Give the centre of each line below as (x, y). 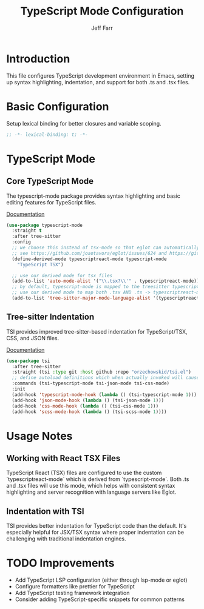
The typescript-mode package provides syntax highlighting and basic (93, 196)
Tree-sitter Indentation (50, 317)
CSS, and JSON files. (33, 338)
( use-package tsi (28, 361)
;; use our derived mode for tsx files (62, 275)
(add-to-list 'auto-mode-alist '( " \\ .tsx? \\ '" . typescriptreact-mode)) (106, 281)
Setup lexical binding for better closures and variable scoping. (84, 123)
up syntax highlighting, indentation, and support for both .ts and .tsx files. (98, 82)
